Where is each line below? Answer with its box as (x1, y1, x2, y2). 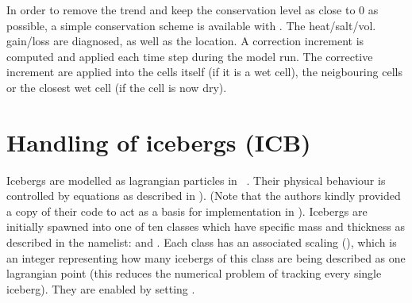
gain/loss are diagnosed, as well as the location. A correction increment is (6, 33, 364, 49)
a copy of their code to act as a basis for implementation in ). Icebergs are (6, 202, 368, 219)
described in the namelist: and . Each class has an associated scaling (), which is (6, 234, 397, 251)
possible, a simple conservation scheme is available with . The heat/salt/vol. (6, 17, 376, 33)
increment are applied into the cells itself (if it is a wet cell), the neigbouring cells (6, 63, 402, 80)
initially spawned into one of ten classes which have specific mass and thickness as (6, 218, 405, 235)
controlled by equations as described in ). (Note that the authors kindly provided (6, 187, 401, 204)
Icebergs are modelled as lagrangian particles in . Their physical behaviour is (6, 171, 386, 188)
